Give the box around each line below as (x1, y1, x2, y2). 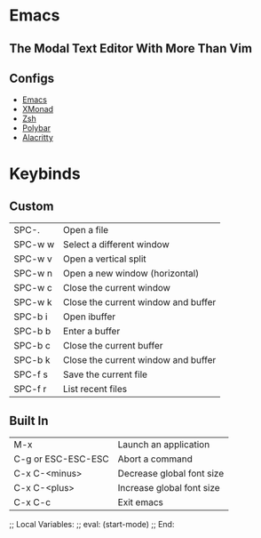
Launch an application (117, 438, 210, 451)
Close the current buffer (63, 340, 163, 352)
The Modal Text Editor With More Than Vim (9, 41, 253, 56)
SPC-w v (13, 253, 52, 265)
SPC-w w (13, 238, 55, 251)
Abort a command (117, 453, 194, 465)
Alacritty (21, 132, 53, 143)
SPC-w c (13, 282, 53, 294)
